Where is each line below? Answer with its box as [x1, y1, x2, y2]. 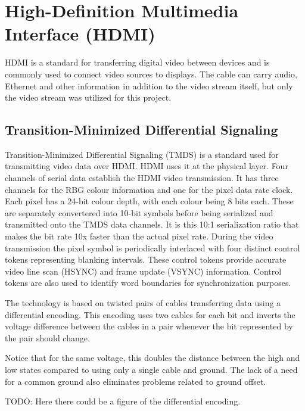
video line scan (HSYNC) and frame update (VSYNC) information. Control [5, 264, 282, 277]
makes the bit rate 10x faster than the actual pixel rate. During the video [5, 230, 273, 242]
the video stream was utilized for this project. [5, 91, 172, 104]
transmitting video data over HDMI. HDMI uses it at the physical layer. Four [5, 160, 288, 172]
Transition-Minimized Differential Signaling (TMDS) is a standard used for [5, 148, 279, 160]
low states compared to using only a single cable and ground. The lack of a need [5, 363, 298, 375]
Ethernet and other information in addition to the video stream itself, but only [5, 79, 293, 92]
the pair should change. [5, 331, 90, 344]
